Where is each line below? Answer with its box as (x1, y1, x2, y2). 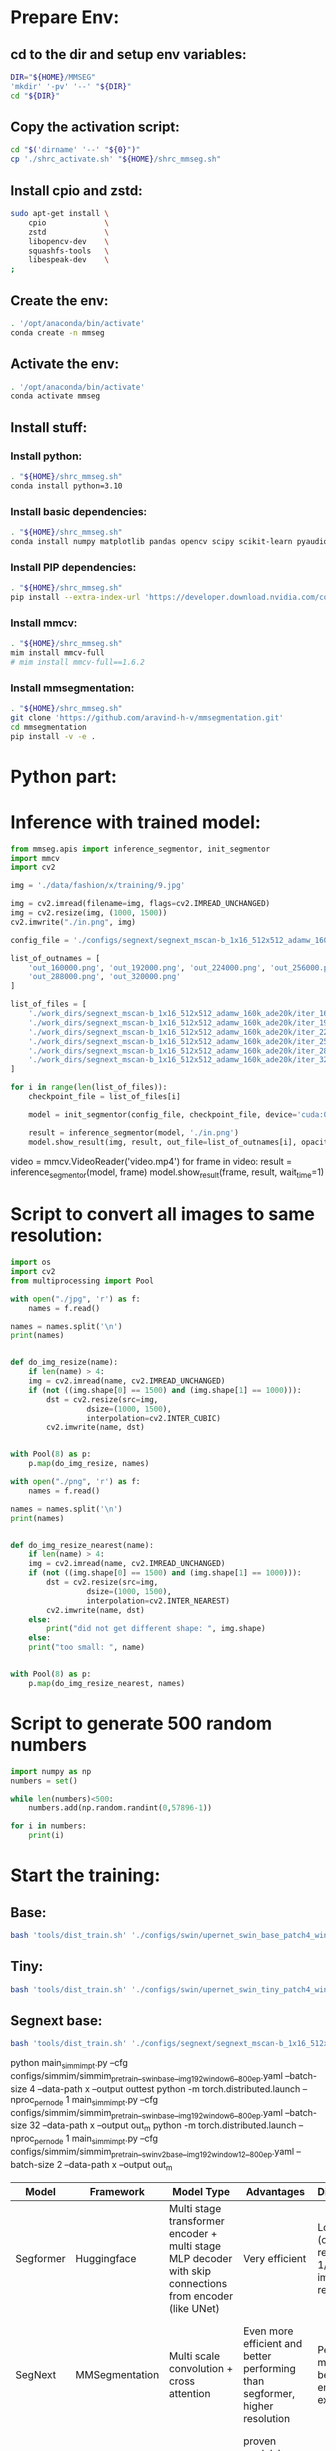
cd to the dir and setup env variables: (10, 46, 247, 63)
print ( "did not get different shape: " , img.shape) (46, 1624, 267, 1634)
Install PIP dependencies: (10, 560, 137, 574)
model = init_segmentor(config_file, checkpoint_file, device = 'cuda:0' (28, 1109, 333, 1120)
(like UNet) (168, 2301, 220, 2315)
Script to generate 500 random (10, 1712, 273, 1735)
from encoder (168, 2289, 233, 2303)
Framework (89, 2184, 145, 2198)
